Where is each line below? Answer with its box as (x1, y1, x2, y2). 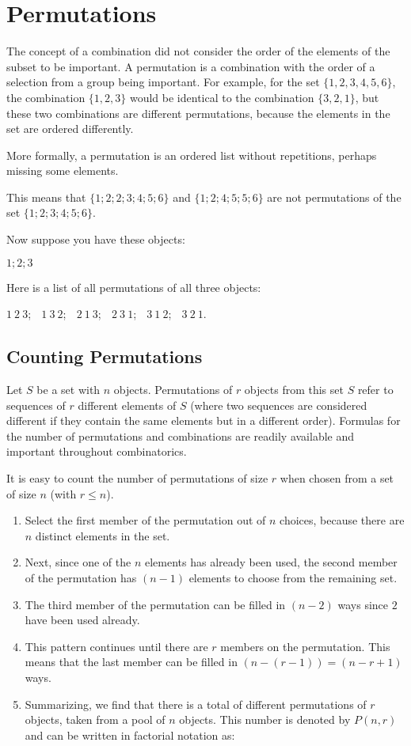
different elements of (78, 396, 177, 413)
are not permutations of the (267, 188, 401, 205)
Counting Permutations (6, 344, 203, 369)
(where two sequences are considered (190, 396, 367, 413)
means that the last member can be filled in (25, 653, 238, 670)
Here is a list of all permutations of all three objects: (6, 278, 261, 295)
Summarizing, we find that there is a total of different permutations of (25, 695, 367, 712)
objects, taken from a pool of (25, 711, 166, 728)
